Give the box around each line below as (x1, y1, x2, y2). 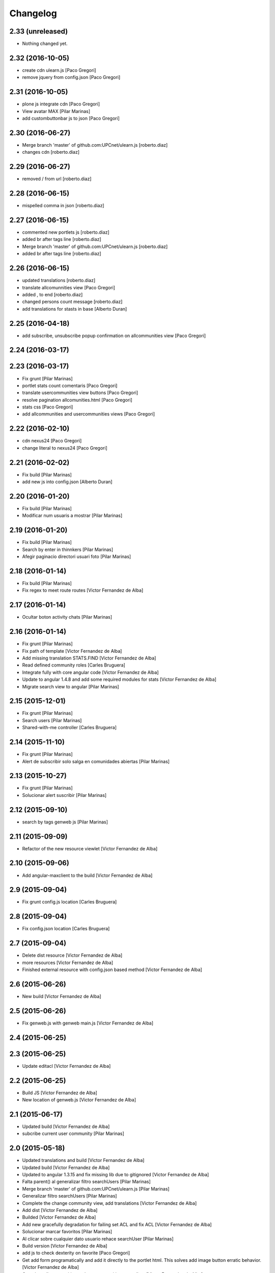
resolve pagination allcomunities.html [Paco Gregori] (22, 397, 132, 403)
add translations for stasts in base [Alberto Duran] (22, 306, 127, 312)
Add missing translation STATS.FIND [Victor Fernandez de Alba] (22, 655, 156, 661)
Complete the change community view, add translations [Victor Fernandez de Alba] (22, 1200, 197, 1206)
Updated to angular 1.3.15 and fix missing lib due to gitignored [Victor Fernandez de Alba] (22, 1172, 209, 1178)
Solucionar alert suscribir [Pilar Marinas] (22, 792, 107, 798)
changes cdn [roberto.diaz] (22, 149, 80, 155)
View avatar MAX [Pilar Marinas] (22, 108, 91, 114)
